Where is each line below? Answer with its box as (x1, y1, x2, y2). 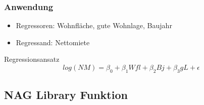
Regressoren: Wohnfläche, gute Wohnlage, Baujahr (16, 20, 172, 31)
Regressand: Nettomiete (16, 37, 90, 47)
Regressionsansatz (4, 54, 60, 64)
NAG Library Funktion (4, 87, 128, 102)
